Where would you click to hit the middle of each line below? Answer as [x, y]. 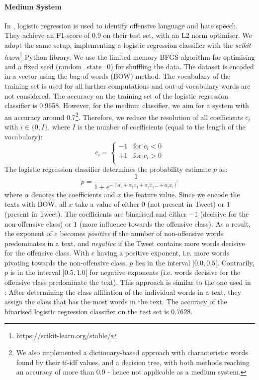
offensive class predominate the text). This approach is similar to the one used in [128, 282]
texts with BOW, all [36, 204]
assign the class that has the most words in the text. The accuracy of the [116, 302]
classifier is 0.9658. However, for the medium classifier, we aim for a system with [127, 105]
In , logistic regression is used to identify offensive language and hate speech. [121, 25]
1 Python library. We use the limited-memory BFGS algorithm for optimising [137, 56]
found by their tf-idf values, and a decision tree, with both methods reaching [133, 362]
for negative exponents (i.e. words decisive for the [165, 272]
